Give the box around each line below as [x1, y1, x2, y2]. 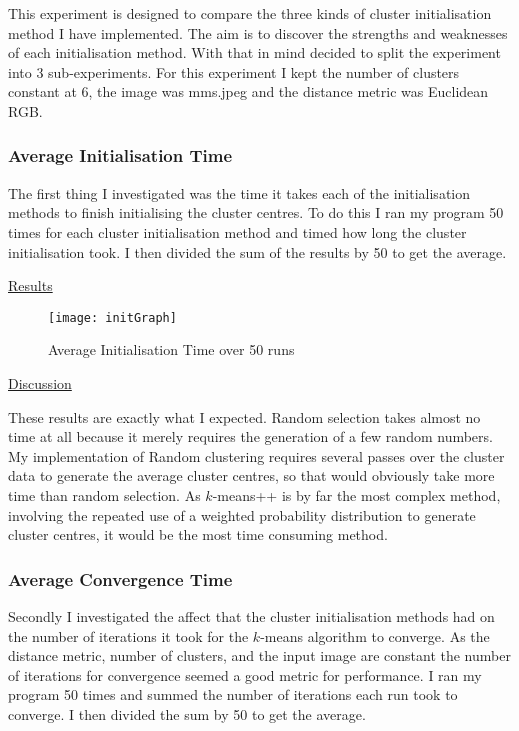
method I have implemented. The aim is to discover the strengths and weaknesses [8, 22, 508, 43]
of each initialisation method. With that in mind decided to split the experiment [8, 42, 501, 63]
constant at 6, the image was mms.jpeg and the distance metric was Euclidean [8, 81, 489, 102]
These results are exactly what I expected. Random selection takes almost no [8, 406, 481, 427]
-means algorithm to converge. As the [260, 625, 490, 646]
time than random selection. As [8, 484, 201, 505]
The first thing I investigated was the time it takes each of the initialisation [8, 182, 470, 203]
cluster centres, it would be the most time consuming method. [8, 524, 388, 545]
